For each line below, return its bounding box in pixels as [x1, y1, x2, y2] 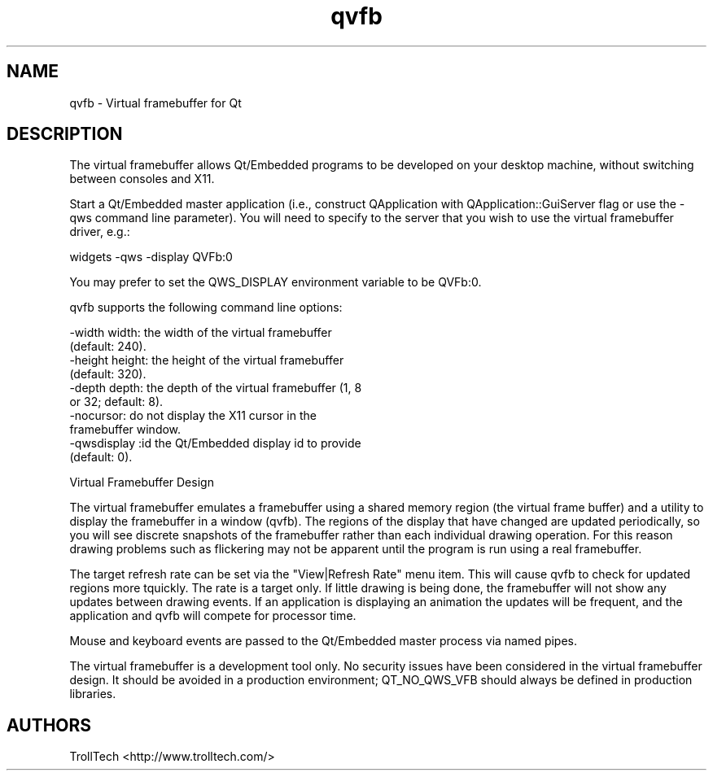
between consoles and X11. [69, 172, 215, 186]
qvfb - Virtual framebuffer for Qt [69, 95, 242, 110]
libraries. [69, 687, 116, 701]
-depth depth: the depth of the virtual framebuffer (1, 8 [69, 381, 362, 395]
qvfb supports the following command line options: [69, 300, 343, 315]
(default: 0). [69, 450, 133, 465]
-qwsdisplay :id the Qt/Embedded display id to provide [69, 436, 361, 451]
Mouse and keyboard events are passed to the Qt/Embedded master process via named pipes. [69, 634, 578, 648]
